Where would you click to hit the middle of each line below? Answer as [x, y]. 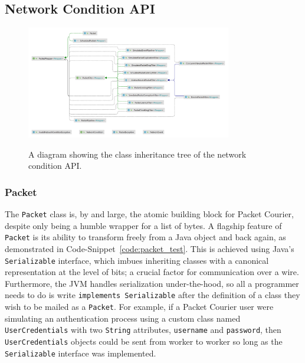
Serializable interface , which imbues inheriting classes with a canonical [137, 260]
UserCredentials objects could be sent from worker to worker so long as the [144, 341]
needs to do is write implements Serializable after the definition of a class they [152, 295]
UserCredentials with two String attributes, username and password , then [143, 330]
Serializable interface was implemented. [81, 353]
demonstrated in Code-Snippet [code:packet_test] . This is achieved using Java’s [150, 248]
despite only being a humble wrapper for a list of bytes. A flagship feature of [143, 225]
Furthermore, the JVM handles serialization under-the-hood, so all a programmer [152, 283]
